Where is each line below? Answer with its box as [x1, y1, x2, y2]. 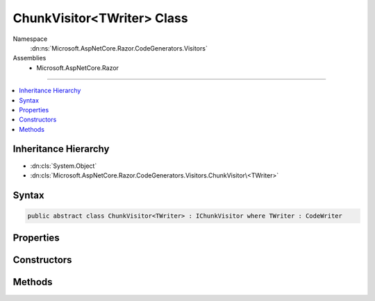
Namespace [12, 35, 48, 43]
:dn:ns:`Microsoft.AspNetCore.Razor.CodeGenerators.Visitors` [30, 44, 208, 52]
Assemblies [12, 54, 47, 62]
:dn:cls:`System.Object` [30, 162, 97, 170]
